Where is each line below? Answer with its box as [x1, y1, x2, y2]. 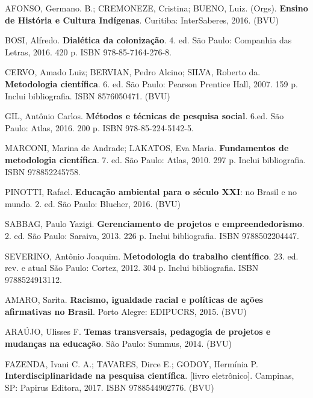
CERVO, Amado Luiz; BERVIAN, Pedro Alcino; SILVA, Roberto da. [5, 66, 261, 78]
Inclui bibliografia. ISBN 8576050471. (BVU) [5, 89, 170, 102]
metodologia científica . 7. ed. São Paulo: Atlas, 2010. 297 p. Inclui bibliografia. [5, 153, 306, 166]
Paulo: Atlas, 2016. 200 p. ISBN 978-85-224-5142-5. [5, 121, 194, 134]
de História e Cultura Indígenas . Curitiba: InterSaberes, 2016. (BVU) [5, 13, 279, 26]
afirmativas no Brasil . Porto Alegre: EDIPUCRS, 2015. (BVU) [5, 305, 247, 317]
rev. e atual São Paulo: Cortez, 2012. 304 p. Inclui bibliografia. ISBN [5, 261, 259, 274]
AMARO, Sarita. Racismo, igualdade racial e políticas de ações [5, 293, 263, 306]
